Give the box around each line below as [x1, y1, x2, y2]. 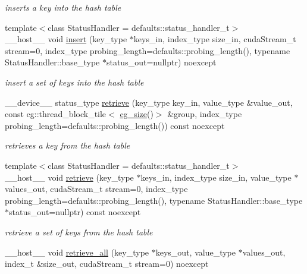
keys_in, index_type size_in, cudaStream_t [133, 33, 296, 45]
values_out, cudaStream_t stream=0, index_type [5, 182, 188, 195]
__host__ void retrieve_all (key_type [5, 245, 149, 258]
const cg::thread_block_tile [5, 108, 106, 120]
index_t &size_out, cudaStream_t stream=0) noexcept [5, 257, 209, 270]
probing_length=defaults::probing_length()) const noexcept [5, 119, 225, 131]
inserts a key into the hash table [5, 1, 121, 13]
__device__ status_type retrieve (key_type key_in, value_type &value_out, [5, 96, 293, 108]
